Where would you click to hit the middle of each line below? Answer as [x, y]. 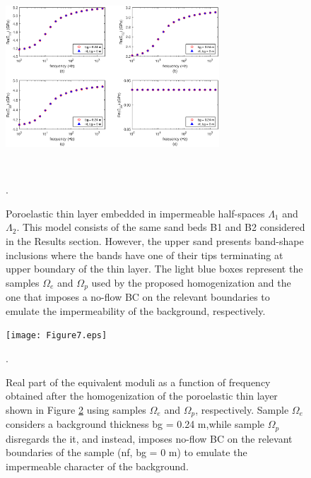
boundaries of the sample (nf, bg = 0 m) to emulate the [127, 452]
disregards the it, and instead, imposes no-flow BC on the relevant [149, 438]
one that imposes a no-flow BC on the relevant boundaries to [138, 297]
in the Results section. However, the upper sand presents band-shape [155, 240]
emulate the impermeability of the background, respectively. [136, 310]
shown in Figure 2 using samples [76, 409]
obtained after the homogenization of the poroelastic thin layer [142, 396]
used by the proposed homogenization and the [191, 282]
